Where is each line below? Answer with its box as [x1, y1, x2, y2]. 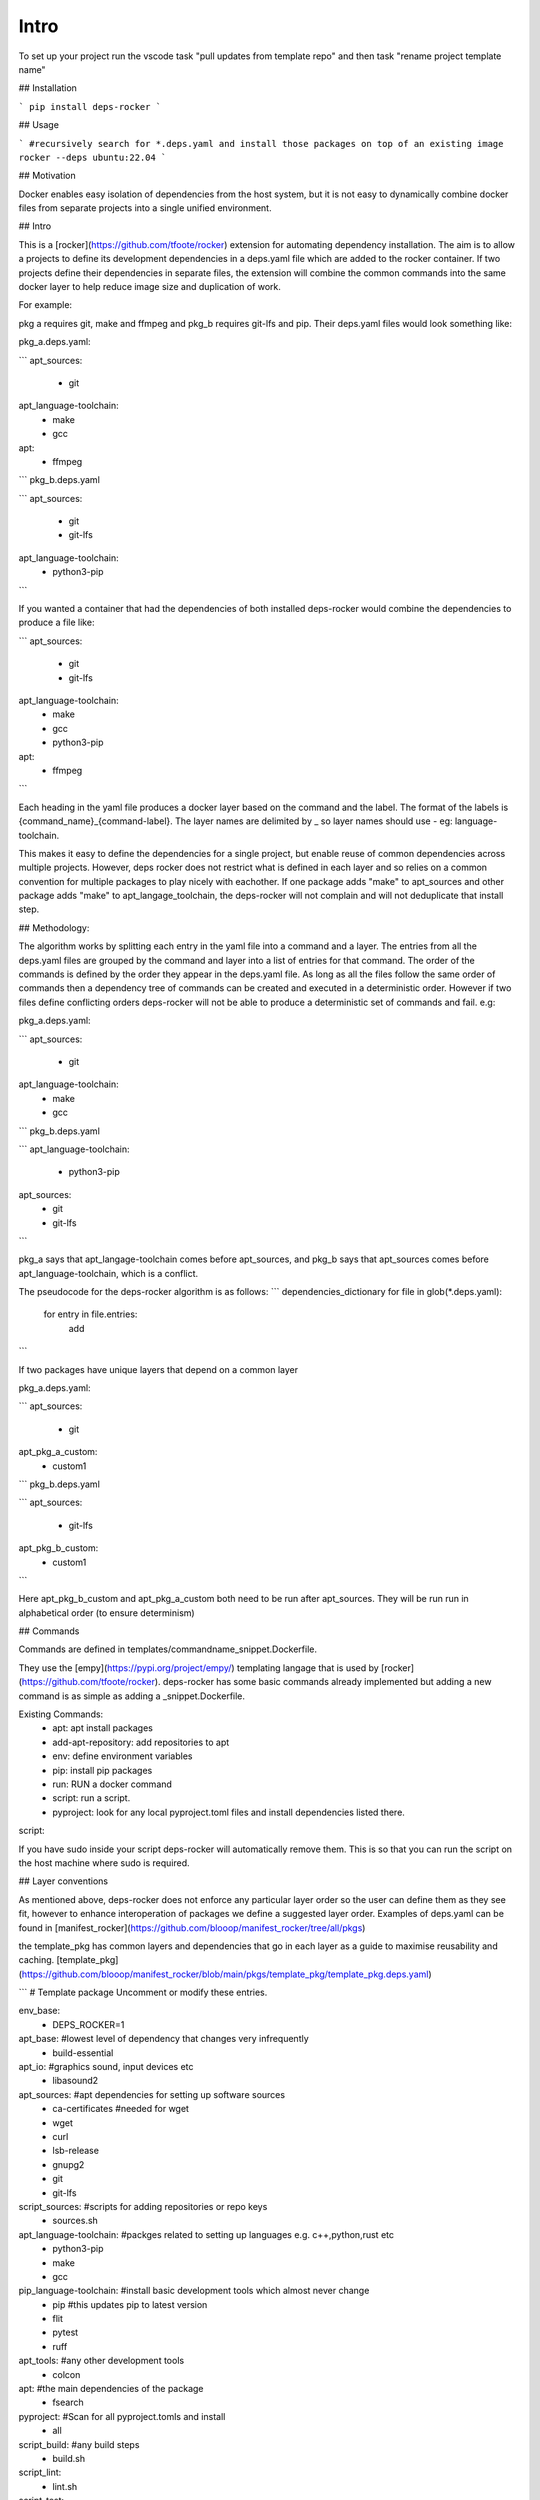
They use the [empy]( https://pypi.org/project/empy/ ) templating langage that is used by [18, 1661, 379, 1674]
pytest [52, 2326, 79, 2339]
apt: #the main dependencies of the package [18, 2383, 204, 2395]
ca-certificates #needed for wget [52, 2103, 190, 2115]
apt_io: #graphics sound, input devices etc [18, 2061, 194, 2073]
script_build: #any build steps [18, 2438, 140, 2450]
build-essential [52, 2046, 114, 2059]
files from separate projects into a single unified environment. [18, 202, 272, 214]
